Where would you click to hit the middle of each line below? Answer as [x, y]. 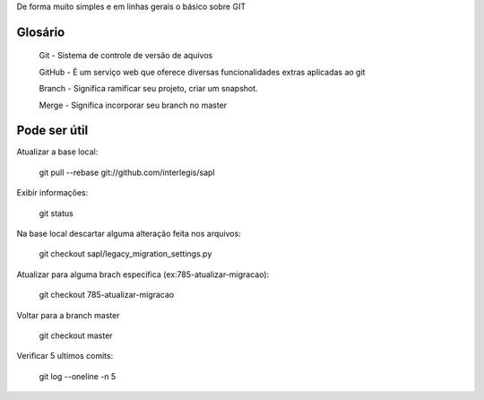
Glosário [41, 32]
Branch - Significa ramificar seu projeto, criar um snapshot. [149, 89]
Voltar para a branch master [68, 315]
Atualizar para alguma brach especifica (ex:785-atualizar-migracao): [143, 274]
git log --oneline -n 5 [78, 376]
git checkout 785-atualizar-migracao [107, 295]
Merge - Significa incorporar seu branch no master [133, 105]
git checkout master [76, 335]
